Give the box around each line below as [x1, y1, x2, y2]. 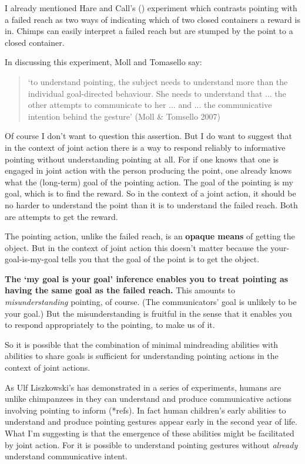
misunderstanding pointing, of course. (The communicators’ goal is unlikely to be [5, 296, 297, 308]
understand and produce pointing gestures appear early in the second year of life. [5, 415, 297, 428]
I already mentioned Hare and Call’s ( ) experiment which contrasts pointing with [5, 2, 297, 13]
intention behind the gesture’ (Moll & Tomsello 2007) [28, 110, 221, 122]
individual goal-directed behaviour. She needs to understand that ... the [28, 87, 286, 99]
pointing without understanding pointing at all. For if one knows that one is [5, 153, 279, 165]
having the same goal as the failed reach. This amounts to [5, 284, 236, 296]
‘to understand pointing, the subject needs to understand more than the [28, 75, 288, 87]
